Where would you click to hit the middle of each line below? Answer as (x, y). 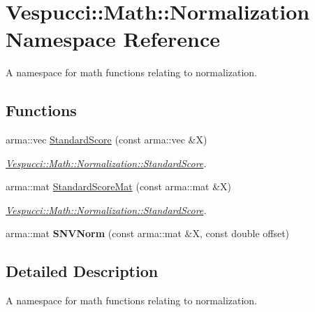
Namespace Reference (113, 39)
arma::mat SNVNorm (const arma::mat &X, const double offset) (148, 233)
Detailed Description (82, 271)
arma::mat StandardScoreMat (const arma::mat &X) (119, 186)
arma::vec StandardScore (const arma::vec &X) (107, 140)
